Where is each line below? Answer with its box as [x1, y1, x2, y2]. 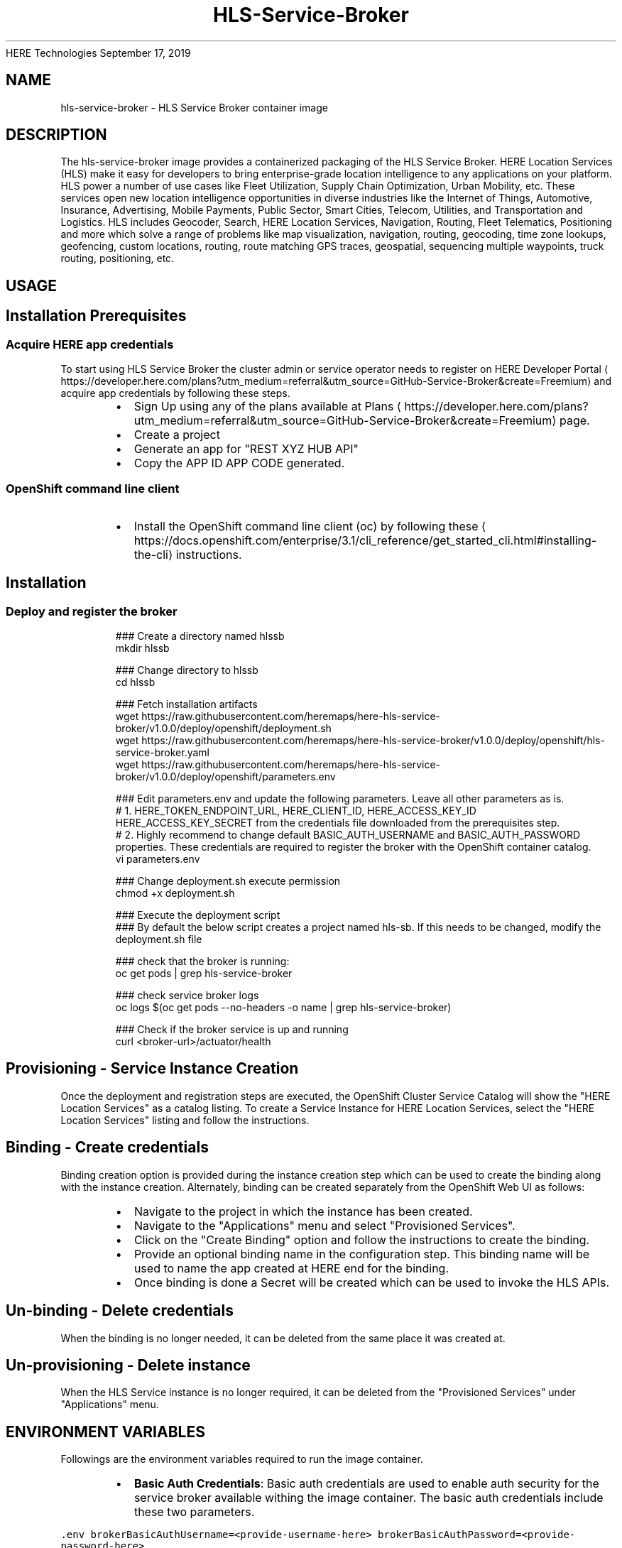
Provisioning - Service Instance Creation [6, 1059, 299, 1078]
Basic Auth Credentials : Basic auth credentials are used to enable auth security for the [133, 1476, 599, 1491]
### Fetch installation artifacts [115, 698, 258, 711]
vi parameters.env [115, 853, 200, 866]
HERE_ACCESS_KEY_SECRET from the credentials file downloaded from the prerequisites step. [115, 817, 560, 829]
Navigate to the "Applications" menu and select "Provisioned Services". [133, 1218, 515, 1233]
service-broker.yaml [115, 746, 209, 759]
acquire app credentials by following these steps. [60, 387, 290, 400]
